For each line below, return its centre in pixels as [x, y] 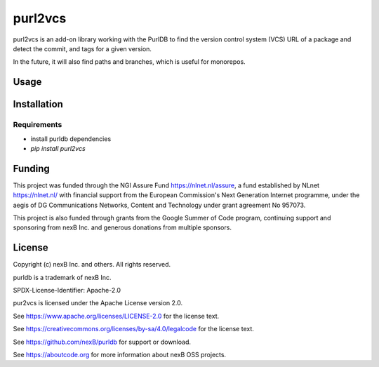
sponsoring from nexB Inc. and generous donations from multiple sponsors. [122, 227]
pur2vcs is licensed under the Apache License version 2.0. [98, 303]
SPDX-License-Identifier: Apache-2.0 [67, 291]
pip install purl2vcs [58, 148]
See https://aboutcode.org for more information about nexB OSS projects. [120, 355]
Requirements [38, 125]
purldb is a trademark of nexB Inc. [62, 277]
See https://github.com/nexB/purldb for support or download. [102, 342]
